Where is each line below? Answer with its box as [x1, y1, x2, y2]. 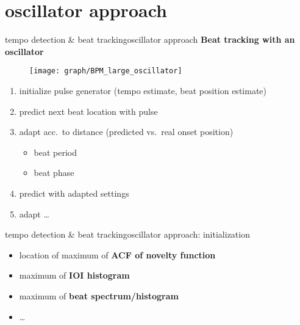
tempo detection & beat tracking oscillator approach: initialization [5, 228, 250, 241]
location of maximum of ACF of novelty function [19, 248, 216, 261]
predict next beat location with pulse [19, 104, 158, 117]
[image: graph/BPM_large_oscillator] [29, 67, 182, 76]
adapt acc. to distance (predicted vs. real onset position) [19, 125, 234, 138]
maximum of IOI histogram [19, 269, 130, 282]
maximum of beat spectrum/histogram [19, 289, 179, 302]
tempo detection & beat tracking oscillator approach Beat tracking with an [5, 33, 295, 46]
